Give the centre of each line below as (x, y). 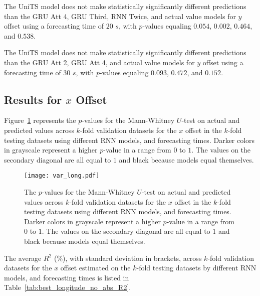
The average (23, 258)
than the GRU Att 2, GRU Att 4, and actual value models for (99, 62)
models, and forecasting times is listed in (67, 277)
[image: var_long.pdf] (62, 176)
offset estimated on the (95, 268)
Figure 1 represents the (40, 120)
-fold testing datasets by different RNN (196, 268)
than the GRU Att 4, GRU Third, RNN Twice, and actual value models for (120, 16)
